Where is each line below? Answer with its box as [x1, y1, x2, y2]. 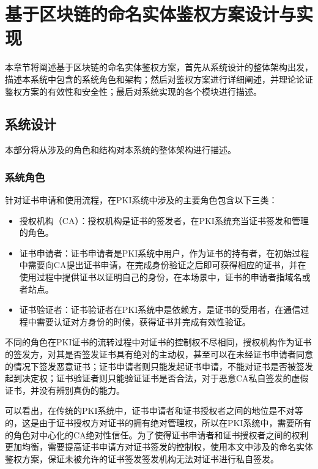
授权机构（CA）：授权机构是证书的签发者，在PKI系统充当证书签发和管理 [19, 214, 309, 227]
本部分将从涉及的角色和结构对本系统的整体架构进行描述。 [5, 143, 236, 156]
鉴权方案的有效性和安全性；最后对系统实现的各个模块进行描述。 [5, 84, 262, 97]
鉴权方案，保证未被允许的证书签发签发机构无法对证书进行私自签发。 [5, 452, 279, 465]
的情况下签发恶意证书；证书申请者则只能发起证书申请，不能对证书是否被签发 [5, 359, 313, 372]
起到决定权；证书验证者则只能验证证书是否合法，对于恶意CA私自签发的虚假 [5, 372, 309, 385]
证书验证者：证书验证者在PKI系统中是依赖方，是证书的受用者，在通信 [19, 303, 301, 316]
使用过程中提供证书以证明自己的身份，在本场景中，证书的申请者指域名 [19, 271, 302, 283]
